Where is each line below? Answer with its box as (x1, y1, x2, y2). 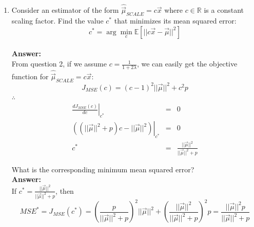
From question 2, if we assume (11, 58, 107, 69)
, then (55, 185, 74, 196)
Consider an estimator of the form (11, 5, 119, 15)
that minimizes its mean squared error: (114, 15, 237, 26)
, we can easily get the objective (136, 58, 238, 69)
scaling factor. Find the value (11, 15, 104, 26)
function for (11, 71, 49, 82)
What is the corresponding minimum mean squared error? (11, 164, 194, 174)
